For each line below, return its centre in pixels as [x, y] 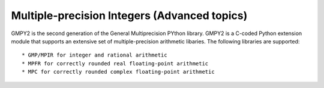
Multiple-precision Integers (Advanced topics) [129, 15]
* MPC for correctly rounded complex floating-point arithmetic [118, 72]
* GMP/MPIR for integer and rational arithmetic [94, 55]
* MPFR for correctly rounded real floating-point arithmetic [115, 63]
